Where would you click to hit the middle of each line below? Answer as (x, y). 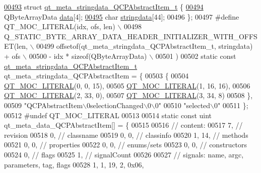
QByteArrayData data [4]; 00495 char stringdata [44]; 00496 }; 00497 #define (122, 16)
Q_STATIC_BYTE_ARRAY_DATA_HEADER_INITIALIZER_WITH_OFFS (131, 36)
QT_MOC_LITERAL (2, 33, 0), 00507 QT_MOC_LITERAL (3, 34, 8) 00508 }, (128, 95)
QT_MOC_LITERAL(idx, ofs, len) (60, 26)
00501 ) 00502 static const (196, 56)
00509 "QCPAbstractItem (44, 105)
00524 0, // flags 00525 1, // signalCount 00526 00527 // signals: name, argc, (124, 154)
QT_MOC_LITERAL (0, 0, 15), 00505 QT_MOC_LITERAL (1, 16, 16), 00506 (127, 85)
